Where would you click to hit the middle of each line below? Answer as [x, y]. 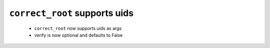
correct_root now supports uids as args [78, 28]
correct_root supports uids [71, 13]
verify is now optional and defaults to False [78, 35]
